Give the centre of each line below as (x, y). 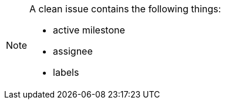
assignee (73, 51)
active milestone (89, 30)
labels (66, 72)
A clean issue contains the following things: (125, 9)
